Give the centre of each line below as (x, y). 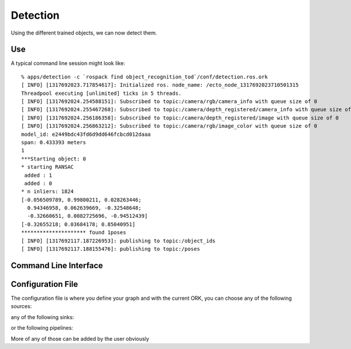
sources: (21, 306)
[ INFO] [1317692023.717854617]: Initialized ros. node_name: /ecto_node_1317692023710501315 (160, 85)
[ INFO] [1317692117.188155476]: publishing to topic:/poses (111, 249)
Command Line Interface (57, 266)
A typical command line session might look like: (68, 63)
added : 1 (38, 175)
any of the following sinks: (42, 317)
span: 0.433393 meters (54, 142)
